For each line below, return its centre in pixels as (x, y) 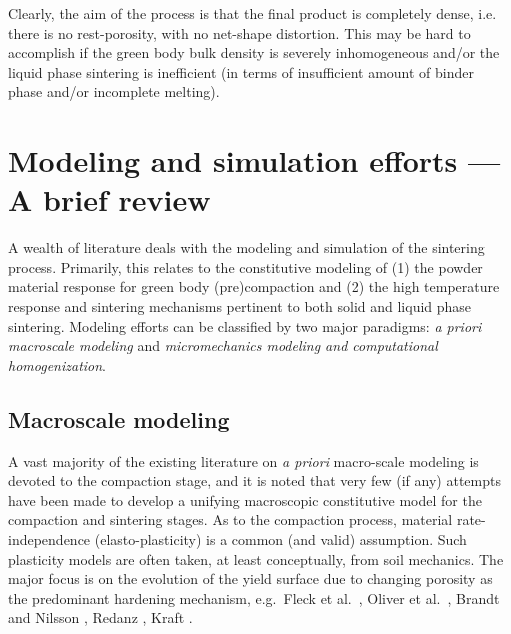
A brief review (109, 199)
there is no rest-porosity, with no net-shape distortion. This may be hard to (239, 32)
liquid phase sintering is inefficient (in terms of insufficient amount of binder (241, 71)
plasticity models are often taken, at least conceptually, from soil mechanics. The (256, 558)
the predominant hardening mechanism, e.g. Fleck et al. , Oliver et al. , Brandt (254, 597)
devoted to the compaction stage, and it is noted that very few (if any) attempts (254, 480)
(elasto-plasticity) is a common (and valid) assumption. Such (280, 539)
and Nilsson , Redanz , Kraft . (100, 617)
